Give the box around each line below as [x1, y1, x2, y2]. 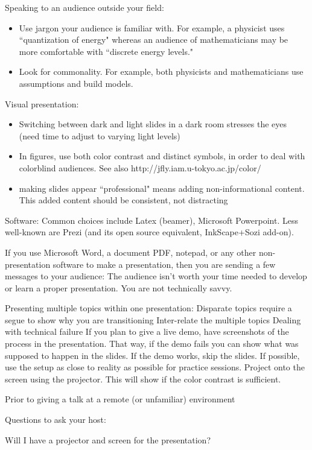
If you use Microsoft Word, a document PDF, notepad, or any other [5, 246, 256, 258]
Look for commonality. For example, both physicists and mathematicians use [19, 65, 304, 78]
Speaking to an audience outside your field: [5, 1, 164, 13]
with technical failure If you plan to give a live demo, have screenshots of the [5, 325, 289, 338]
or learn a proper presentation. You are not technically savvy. [5, 281, 232, 294]
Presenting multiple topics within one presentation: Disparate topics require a [5, 302, 292, 314]
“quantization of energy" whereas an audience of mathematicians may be [19, 33, 288, 46]
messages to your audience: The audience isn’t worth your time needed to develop [5, 270, 307, 282]
